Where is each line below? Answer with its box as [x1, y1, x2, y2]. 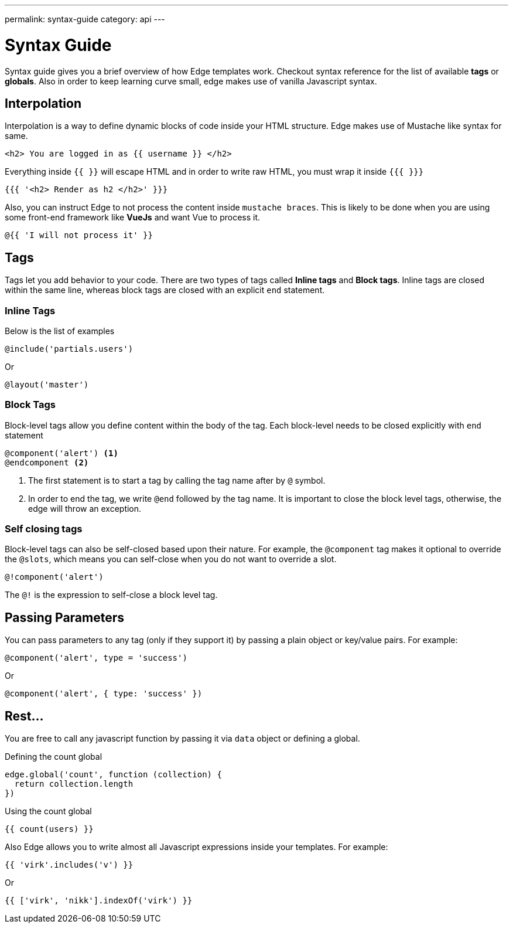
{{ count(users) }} [5, 824, 94, 834]
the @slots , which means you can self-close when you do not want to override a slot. [5, 554, 337, 565]
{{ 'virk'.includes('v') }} [5, 860, 134, 870]
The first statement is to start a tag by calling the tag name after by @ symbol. [28, 475, 326, 485]
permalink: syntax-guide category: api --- [5, 14, 165, 24]
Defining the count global [5, 752, 102, 762]
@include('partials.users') [5, 344, 134, 353]
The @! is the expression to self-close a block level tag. [5, 590, 218, 600]
